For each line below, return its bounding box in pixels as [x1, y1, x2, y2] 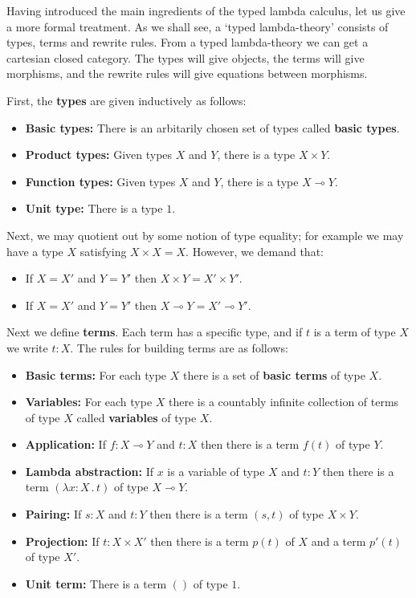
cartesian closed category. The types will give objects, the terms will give [6, 49, 365, 66]
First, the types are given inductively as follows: [6, 92, 247, 108]
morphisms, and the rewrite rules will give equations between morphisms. [6, 65, 368, 82]
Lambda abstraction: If [25, 462, 153, 479]
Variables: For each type [25, 393, 153, 410]
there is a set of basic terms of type [182, 366, 365, 383]
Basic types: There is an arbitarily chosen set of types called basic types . [25, 119, 400, 136]
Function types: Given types [25, 173, 176, 189]
